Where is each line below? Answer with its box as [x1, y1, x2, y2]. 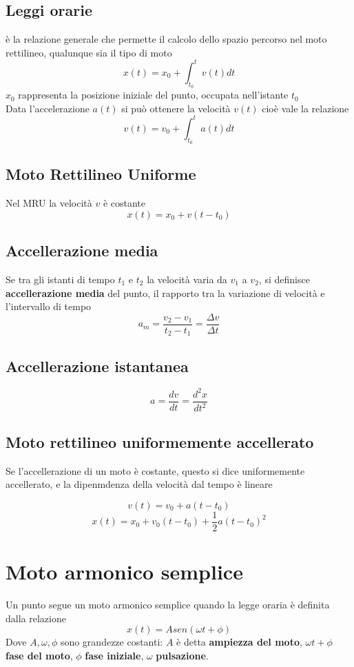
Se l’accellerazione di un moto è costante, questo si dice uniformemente [6, 463, 305, 478]
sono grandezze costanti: [60, 635, 163, 649]
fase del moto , [6, 648, 73, 662]
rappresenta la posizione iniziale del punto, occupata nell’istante [18, 88, 289, 102]
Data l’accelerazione [6, 101, 90, 115]
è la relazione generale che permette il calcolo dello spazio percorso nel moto [6, 32, 327, 46]
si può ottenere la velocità [121, 101, 231, 115]
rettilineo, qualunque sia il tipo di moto [6, 45, 172, 59]
